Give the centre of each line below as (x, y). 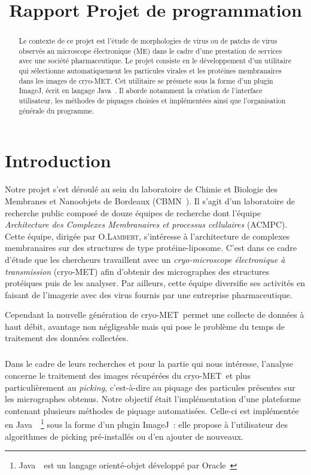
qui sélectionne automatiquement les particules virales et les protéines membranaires (150, 71)
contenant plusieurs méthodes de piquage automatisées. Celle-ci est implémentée (152, 410)
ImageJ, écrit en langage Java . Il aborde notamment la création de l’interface (141, 91)
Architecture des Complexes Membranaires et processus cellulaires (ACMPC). (146, 224)
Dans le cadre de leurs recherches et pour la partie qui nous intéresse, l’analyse (149, 364)
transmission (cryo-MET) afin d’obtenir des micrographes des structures (137, 271)
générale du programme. (57, 110)
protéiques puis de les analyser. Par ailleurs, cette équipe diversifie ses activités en (155, 283)
